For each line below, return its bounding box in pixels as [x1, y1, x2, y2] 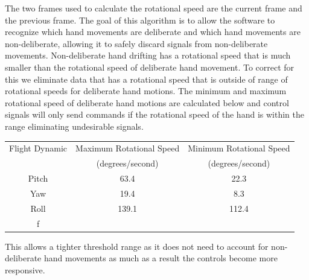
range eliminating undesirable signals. [5, 119, 144, 132]
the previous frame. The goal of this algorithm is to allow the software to [5, 13, 275, 26]
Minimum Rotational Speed [188, 142, 290, 154]
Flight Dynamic [9, 142, 68, 154]
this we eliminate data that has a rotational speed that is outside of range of [5, 72, 288, 85]
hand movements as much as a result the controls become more [43, 252, 278, 264]
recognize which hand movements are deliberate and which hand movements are [5, 25, 301, 38]
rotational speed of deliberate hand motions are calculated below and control [5, 96, 289, 109]
